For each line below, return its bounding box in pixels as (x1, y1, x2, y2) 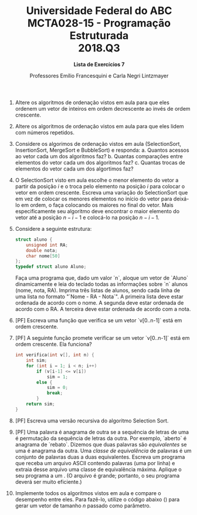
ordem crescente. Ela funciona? (15, 341, 93, 348)
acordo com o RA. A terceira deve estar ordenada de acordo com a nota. (15, 306, 191, 313)
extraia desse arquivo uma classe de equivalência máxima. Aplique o (15, 466, 182, 473)
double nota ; (26, 247, 58, 253)
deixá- (173, 195, 189, 202)
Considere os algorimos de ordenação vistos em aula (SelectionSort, (15, 140, 181, 147)
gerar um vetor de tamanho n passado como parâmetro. (15, 502, 151, 509)
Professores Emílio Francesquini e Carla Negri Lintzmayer (29, 72, 169, 79)
